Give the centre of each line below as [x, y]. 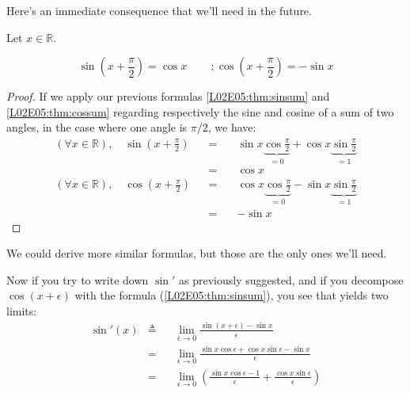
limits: [22, 311]
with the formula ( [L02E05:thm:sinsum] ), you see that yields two [232, 295]
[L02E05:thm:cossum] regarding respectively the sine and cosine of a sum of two [200, 111]
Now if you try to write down [78, 279]
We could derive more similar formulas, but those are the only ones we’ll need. [197, 253]
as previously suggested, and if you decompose [291, 279]
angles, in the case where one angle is [97, 127]
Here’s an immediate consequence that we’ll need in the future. [159, 10]
